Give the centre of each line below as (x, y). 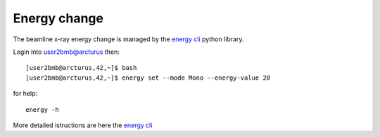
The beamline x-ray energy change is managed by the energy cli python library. (128, 39)
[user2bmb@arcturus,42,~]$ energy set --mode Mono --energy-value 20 (148, 78)
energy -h (42, 109)
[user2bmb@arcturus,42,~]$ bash (81, 68)
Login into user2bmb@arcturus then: (66, 52)
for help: (25, 94)
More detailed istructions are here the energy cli (83, 125)
